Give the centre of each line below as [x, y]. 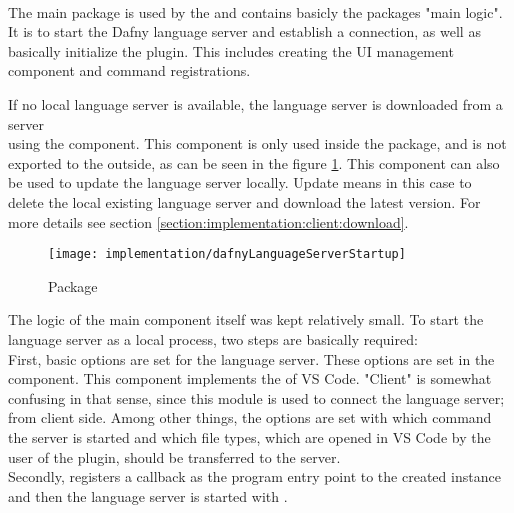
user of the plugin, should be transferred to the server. [174, 456]
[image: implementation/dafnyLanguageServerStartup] [227, 254]
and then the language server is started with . [148, 495]
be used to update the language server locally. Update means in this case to [240, 182]
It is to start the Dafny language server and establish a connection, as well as [244, 31]
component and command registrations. [129, 70]
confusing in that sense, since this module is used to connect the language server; [256, 397]
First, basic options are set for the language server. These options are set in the [251, 358]
